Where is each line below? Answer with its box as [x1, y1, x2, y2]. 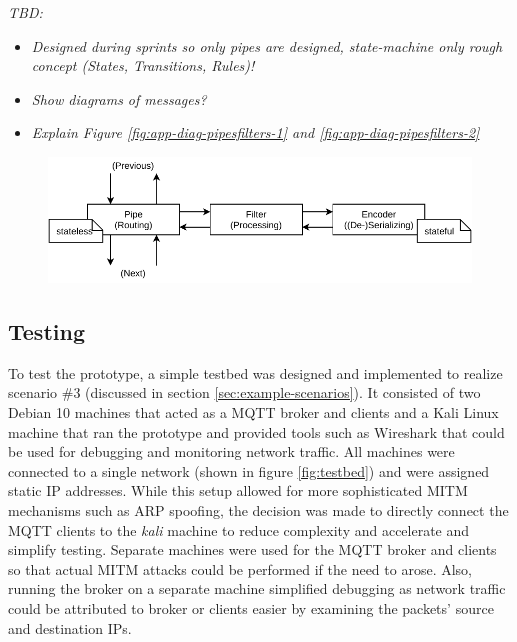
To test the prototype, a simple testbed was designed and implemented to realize [8, 362, 503, 383]
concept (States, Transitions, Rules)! [31, 55, 255, 76]
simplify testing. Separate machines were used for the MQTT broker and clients [8, 539, 497, 560]
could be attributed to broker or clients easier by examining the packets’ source [8, 598, 494, 618]
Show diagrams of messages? [31, 88, 207, 109]
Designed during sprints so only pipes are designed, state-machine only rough [31, 35, 503, 56]
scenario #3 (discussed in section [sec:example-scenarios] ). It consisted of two [8, 382, 481, 403]
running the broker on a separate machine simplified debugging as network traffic [8, 578, 506, 599]
